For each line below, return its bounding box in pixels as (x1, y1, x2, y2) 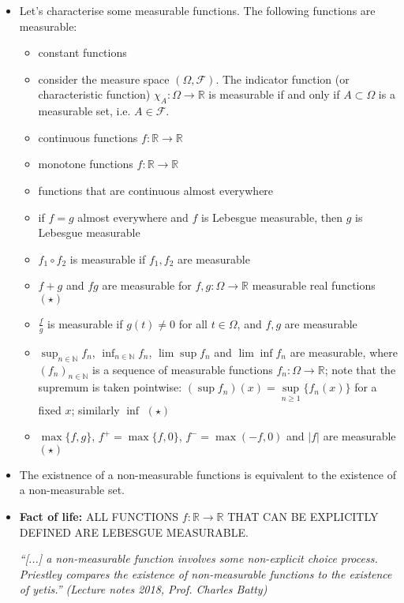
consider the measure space (38, 70, 170, 87)
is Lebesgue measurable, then (201, 208, 342, 225)
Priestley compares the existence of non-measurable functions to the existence (19, 565, 392, 582)
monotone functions (38, 155, 133, 172)
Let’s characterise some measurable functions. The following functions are (19, 2, 376, 18)
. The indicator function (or (215, 70, 350, 87)
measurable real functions (252, 277, 376, 294)
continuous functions (38, 129, 138, 145)
